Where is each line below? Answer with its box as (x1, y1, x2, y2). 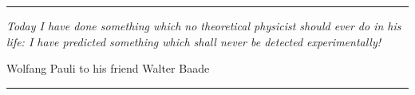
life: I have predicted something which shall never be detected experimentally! (6, 33, 381, 49)
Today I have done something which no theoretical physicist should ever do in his (6, 18, 401, 34)
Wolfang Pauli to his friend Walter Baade (6, 60, 210, 77)
